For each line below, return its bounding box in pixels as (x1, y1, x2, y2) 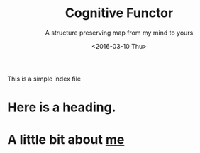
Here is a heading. (7, 99, 116, 115)
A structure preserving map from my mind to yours (45, 28, 194, 37)
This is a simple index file (7, 74, 82, 83)
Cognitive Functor (65, 5, 174, 21)
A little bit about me (7, 132, 125, 148)
